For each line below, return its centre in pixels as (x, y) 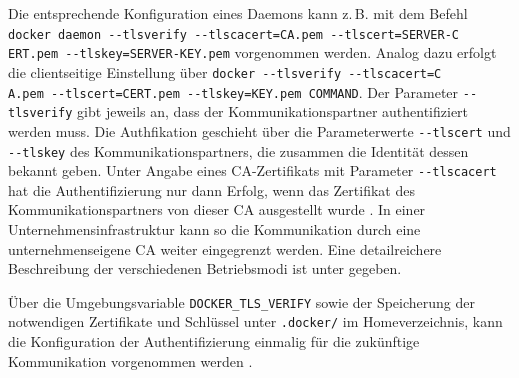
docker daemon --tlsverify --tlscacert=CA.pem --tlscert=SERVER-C (234, 34)
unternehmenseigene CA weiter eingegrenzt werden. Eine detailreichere (225, 248)
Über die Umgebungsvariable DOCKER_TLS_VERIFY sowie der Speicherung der (242, 301)
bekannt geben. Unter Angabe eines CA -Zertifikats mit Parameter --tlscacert (252, 170)
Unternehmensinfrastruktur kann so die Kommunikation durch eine (214, 229)
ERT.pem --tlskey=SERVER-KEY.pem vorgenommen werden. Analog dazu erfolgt (252, 52)
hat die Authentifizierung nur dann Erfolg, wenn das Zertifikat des (211, 189)
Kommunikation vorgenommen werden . (130, 360)
